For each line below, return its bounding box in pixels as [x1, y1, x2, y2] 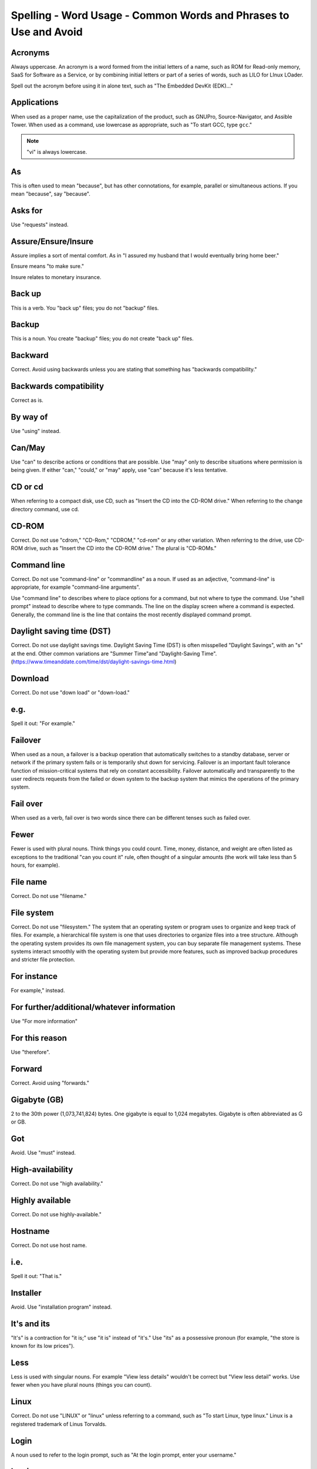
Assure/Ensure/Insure [11, 236, 94, 246]
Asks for [11, 206, 43, 216]
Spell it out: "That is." [11, 1272, 62, 1279]
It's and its [11, 1319, 50, 1329]
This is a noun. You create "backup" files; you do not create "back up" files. [11, 335, 194, 342]
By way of [11, 412, 48, 422]
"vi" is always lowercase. [26, 148, 87, 155]
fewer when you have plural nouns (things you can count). [11, 1381, 152, 1388]
